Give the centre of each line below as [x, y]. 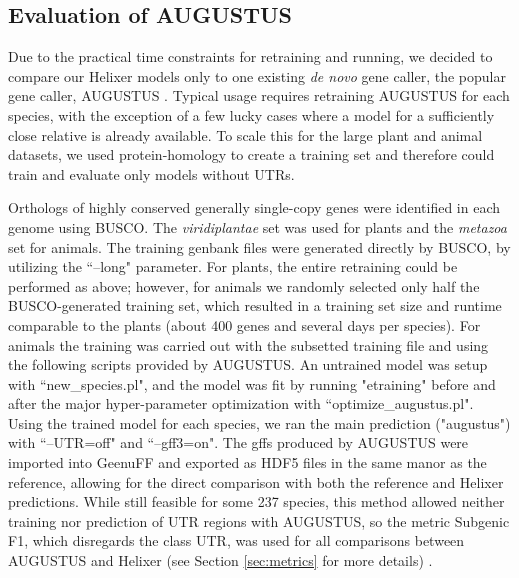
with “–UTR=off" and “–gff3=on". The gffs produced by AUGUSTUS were [238, 442]
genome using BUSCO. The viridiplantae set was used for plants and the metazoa [257, 226]
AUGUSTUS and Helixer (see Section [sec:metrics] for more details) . [220, 560]
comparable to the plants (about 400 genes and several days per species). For [244, 324]
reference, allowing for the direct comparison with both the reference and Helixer [256, 481]
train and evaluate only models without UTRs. [151, 173]
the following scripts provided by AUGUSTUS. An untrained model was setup [248, 364]
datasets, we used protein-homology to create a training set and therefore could [251, 154]
